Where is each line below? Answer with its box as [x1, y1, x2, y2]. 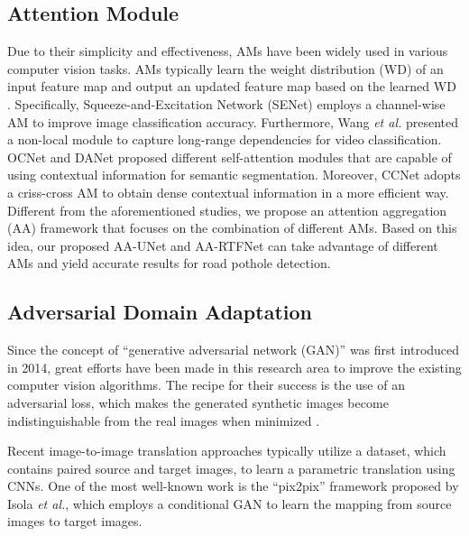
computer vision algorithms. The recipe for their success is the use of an [7, 375, 405, 394]
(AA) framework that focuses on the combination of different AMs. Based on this [7, 218, 457, 237]
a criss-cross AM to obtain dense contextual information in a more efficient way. [7, 182, 449, 201]
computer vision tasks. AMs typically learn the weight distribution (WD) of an [7, 59, 444, 78]
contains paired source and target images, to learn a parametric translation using [7, 458, 455, 477]
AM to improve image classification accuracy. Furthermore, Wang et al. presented [7, 112, 459, 131]
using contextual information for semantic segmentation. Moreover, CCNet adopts [7, 165, 461, 184]
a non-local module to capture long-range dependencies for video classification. [7, 130, 442, 149]
